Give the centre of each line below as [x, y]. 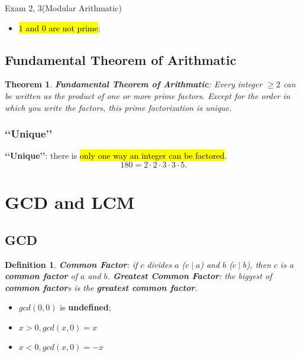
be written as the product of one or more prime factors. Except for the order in [148, 95]
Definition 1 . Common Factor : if [71, 264]
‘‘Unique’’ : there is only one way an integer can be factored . [116, 155]
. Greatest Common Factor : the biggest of [190, 276]
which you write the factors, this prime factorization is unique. [118, 107]
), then [259, 264]
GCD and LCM [70, 202]
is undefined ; [85, 307]
